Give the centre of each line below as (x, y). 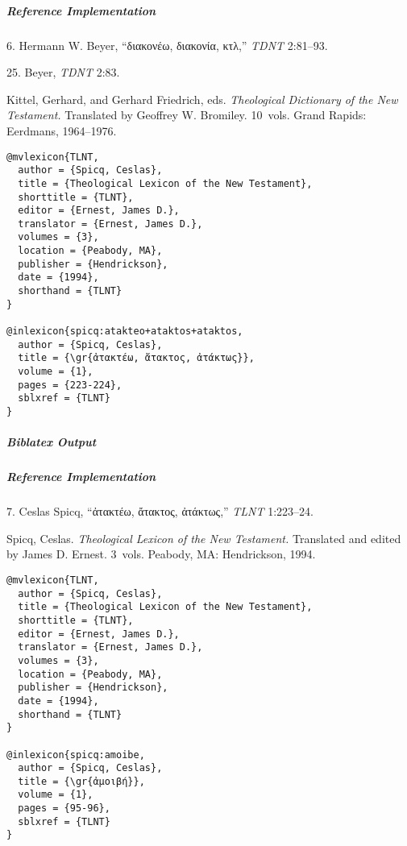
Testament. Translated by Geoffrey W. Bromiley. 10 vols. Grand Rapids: (187, 115)
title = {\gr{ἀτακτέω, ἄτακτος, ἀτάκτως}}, (136, 358)
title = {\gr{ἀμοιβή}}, (81, 781)
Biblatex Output (52, 442)
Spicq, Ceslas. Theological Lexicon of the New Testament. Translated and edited (204, 538)
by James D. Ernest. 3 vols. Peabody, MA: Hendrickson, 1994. (161, 554)
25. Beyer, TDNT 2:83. (63, 72)
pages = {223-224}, (70, 385)
